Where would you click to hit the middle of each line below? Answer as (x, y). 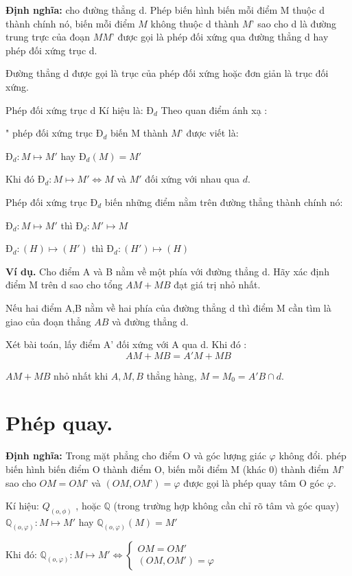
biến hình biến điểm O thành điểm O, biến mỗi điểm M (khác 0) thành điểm (167, 469)
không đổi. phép (313, 456)
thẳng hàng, (172, 375)
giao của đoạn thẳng (48, 321)
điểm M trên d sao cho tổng (64, 285)
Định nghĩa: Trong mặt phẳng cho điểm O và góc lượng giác (136, 456)
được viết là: (212, 133)
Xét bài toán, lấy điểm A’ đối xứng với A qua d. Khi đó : (126, 344)
